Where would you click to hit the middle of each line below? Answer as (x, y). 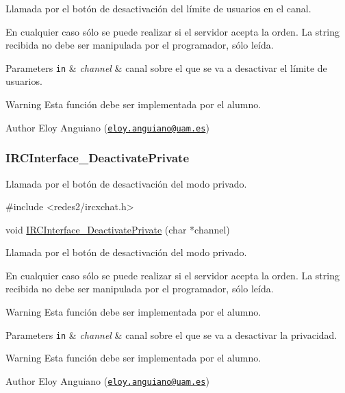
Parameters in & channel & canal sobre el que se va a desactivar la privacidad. (171, 334)
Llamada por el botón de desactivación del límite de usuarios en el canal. (158, 8)
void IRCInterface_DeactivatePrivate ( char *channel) (118, 229)
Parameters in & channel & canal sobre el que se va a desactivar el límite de (166, 67)
